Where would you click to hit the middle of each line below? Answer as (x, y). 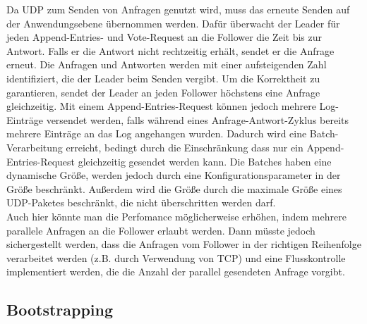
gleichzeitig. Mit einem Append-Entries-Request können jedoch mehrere (161, 106)
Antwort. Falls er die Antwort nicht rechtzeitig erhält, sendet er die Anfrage (170, 50)
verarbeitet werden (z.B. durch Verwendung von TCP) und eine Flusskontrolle (176, 257)
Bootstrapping (60, 310)
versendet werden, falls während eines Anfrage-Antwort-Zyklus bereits (198, 119)
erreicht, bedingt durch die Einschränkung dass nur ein (185, 147)
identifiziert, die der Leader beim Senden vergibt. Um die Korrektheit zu (163, 78)
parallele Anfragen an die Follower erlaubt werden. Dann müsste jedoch (161, 230)
